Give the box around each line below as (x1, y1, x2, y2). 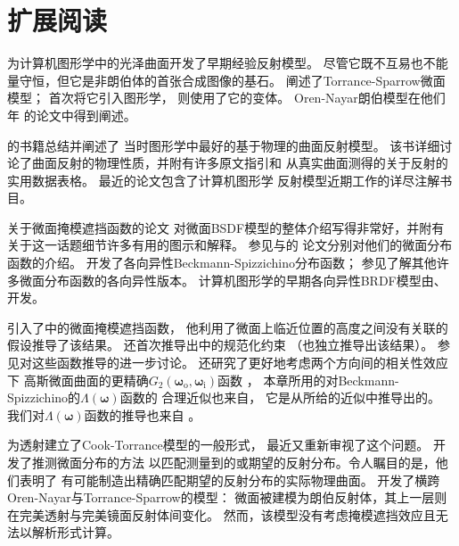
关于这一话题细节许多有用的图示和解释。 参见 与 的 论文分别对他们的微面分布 (7, 236, 453, 254)
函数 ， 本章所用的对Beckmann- (217, 370, 399, 389)
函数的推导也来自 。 (84, 405, 201, 424)
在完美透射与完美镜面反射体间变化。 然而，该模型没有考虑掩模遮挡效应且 (7, 505, 436, 524)
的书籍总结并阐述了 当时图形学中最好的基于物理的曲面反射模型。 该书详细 (7, 136, 440, 154)
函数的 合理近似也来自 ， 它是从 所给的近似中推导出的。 (119, 388, 441, 407)
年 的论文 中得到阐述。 (7, 105, 136, 124)
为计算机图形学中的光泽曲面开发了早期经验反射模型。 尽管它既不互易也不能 (7, 54, 448, 72)
